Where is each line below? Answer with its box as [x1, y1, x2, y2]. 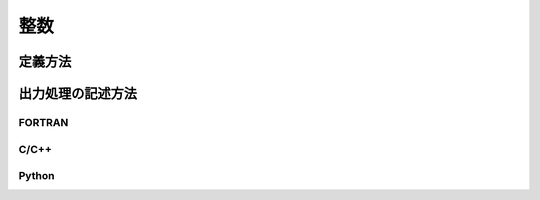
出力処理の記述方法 [18, 85, 137, 102]
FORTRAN [18, 115, 69, 129]
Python [18, 169, 55, 183]
